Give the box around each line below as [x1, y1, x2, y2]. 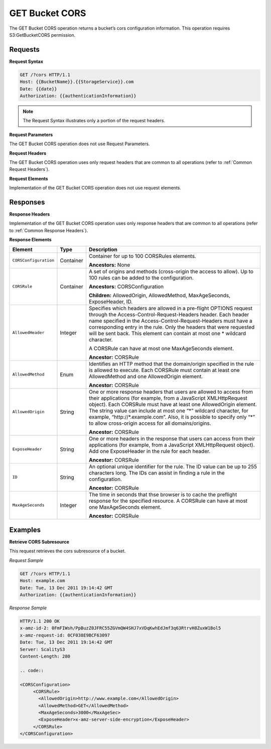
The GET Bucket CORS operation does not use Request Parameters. [9, 141, 150, 147]
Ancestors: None [88, 261, 130, 268]
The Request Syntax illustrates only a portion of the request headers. [23, 118, 166, 124]
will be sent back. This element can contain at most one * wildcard [88, 330, 246, 337]
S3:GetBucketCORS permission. [9, 32, 76, 38]
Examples [9, 526, 41, 534]
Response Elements [9, 237, 52, 243]
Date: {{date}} [20, 86, 57, 91]
